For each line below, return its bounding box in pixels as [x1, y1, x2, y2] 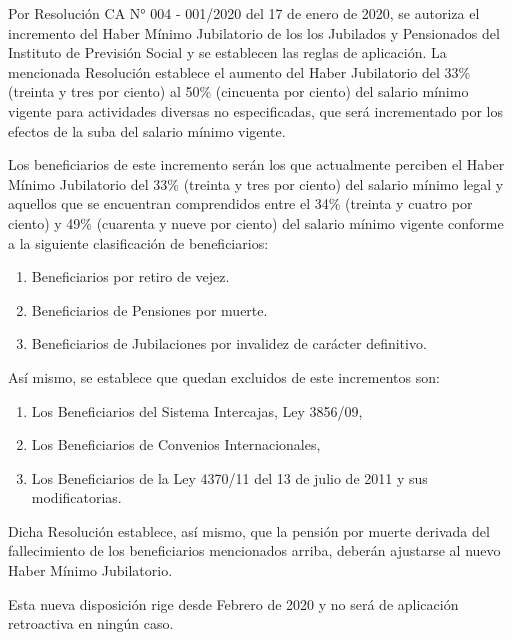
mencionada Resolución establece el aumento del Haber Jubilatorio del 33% [8, 61, 471, 82]
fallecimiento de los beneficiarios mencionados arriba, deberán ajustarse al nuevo [8, 540, 501, 561]
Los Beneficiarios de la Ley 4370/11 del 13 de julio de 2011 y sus [31, 467, 428, 488]
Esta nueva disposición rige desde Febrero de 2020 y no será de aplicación [8, 593, 459, 614]
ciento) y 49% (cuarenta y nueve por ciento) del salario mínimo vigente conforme [8, 212, 504, 233]
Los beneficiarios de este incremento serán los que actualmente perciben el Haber [8, 154, 505, 175]
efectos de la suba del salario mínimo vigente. [8, 120, 286, 141]
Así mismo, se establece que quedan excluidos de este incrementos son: [8, 366, 440, 387]
